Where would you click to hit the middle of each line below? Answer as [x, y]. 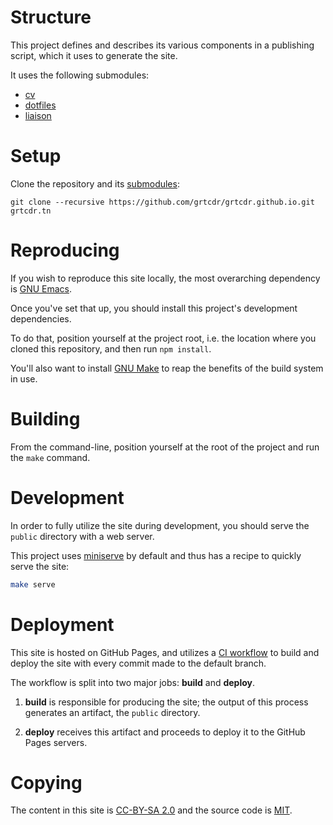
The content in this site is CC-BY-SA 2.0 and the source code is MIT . [151, 810]
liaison [38, 115]
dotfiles [40, 105]
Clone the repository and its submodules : [95, 183]
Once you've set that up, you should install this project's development [154, 308]
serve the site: [40, 566]
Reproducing [65, 250]
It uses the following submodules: [80, 75]
